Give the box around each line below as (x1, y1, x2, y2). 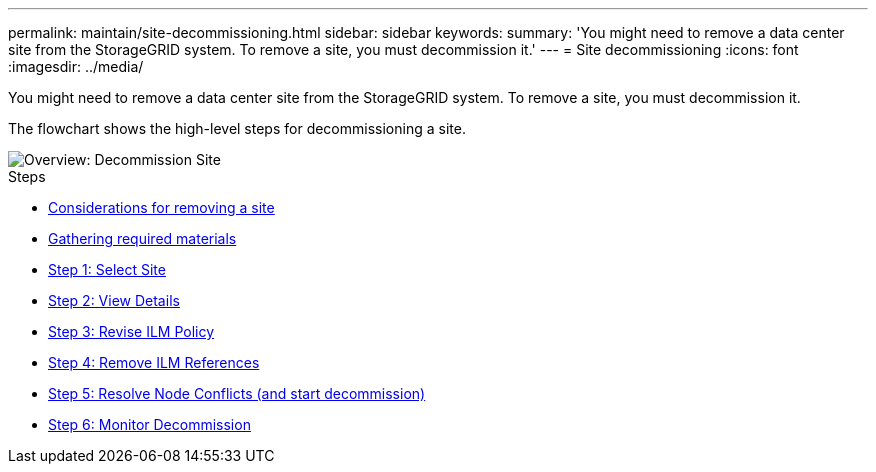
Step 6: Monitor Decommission (48, 416, 251, 433)
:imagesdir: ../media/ (8, 58, 144, 75)
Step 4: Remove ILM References (48, 354, 260, 371)
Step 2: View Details (48, 292, 180, 309)
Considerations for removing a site (48, 199, 275, 216)
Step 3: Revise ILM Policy (48, 323, 215, 340)
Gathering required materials (48, 230, 237, 247)
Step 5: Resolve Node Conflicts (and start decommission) (48, 385, 426, 402)
